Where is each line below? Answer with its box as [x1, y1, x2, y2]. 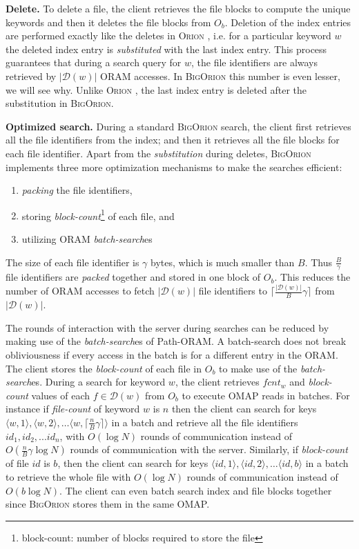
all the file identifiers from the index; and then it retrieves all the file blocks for [6, 132, 340, 147]
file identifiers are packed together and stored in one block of [6, 270, 261, 284]
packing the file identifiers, [21, 183, 133, 197]
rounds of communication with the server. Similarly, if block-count [70, 442, 348, 457]
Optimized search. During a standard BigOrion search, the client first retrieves [6, 119, 351, 133]
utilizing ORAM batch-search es [21, 231, 153, 246]
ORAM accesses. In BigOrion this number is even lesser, [100, 68, 340, 83]
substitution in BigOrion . [6, 96, 114, 110]
